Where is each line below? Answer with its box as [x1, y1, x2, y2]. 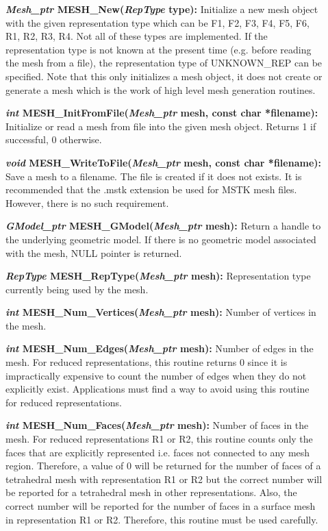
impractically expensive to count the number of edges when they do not [5, 368, 307, 382]
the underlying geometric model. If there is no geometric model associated [5, 232, 316, 246]
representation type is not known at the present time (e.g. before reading [5, 42, 312, 56]
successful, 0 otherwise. [5, 132, 102, 147]
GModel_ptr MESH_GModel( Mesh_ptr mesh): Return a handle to [5, 219, 321, 233]
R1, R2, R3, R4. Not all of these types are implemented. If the [5, 29, 268, 43]
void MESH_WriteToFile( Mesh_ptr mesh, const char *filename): [5, 155, 321, 169]
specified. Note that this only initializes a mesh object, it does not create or [5, 69, 323, 83]
